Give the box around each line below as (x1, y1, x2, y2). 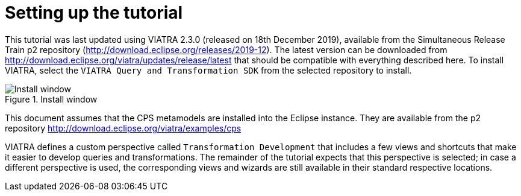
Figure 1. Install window (5, 93, 98, 104)
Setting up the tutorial (5, 2, 183, 23)
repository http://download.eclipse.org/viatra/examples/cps (5, 122, 242, 133)
